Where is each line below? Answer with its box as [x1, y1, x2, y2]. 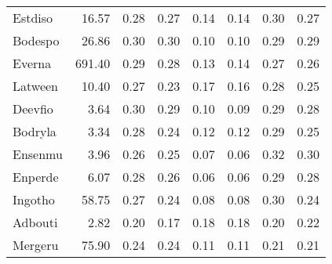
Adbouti [13, 213, 58, 231]
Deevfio [13, 99, 53, 118]
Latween [13, 77, 58, 95]
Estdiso [13, 9, 53, 27]
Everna [13, 54, 52, 72]
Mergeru [13, 236, 59, 254]
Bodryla [13, 122, 57, 140]
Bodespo [13, 31, 60, 49]
